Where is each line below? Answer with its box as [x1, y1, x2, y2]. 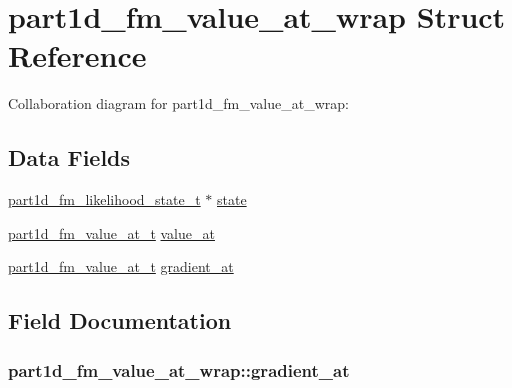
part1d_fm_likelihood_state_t [8, 189, 201, 210]
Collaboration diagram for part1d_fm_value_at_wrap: [8, 93, 349, 114]
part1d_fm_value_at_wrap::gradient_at [8, 357, 350, 382]
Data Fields [8, 142, 131, 173]
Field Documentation [8, 305, 232, 336]
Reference [8, 35, 147, 76]
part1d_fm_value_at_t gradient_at [8, 256, 234, 277]
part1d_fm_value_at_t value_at [8, 222, 215, 243]
